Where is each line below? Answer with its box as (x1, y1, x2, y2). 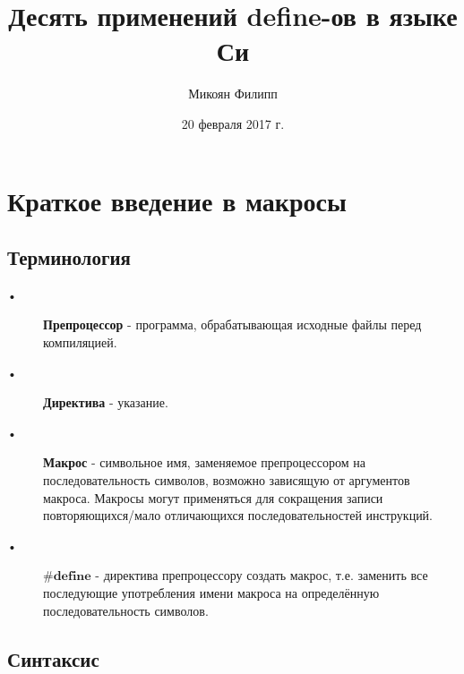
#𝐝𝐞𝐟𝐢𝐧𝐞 (43, 570, 91, 584)
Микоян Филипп (188, 84, 278, 103)
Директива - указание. (43, 393, 168, 412)
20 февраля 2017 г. (181, 114, 285, 132)
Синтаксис (7, 644, 99, 672)
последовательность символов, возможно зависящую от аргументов (43, 471, 410, 490)
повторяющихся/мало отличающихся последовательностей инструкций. (43, 506, 434, 525)
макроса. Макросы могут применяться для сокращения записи (43, 488, 383, 507)
